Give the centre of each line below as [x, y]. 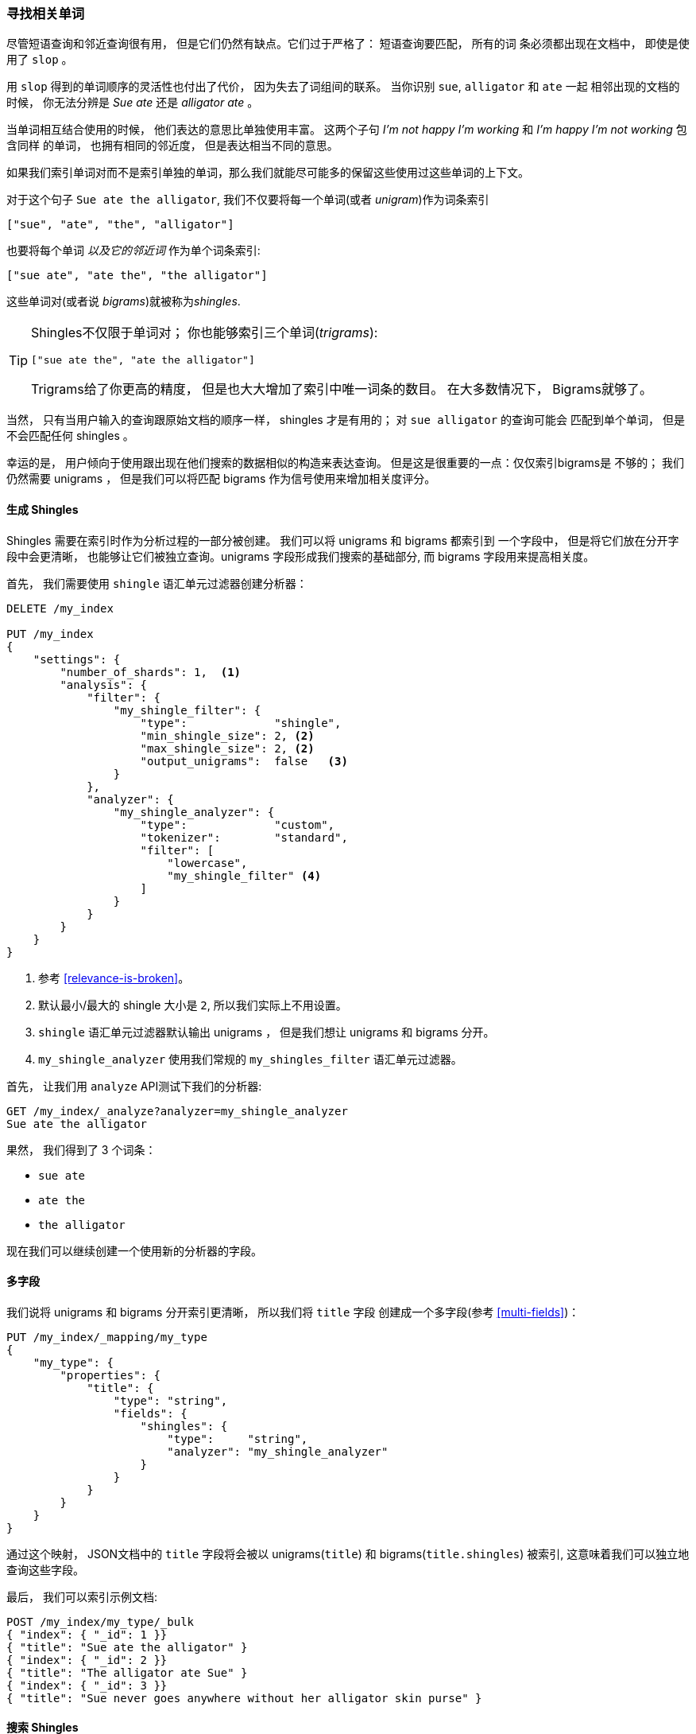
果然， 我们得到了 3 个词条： [81, 1149]
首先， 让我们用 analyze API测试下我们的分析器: [134, 1086]
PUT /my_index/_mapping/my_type [107, 1337]
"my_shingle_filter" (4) [244, 875]
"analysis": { [104, 684]
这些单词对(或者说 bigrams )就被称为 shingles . [124, 301]
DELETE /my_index [60, 608]
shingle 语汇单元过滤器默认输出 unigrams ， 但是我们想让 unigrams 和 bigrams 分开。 [267, 1032]
